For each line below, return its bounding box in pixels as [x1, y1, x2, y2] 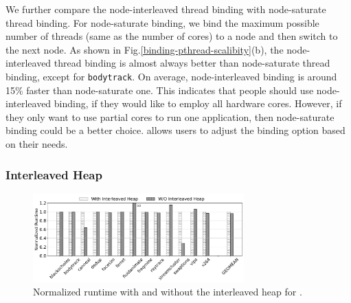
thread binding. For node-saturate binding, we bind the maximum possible [5, 15, 319, 30]
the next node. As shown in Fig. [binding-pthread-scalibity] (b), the [5, 42, 284, 56]
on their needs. [5, 137, 68, 150]
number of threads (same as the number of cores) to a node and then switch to [5, 29, 338, 43]
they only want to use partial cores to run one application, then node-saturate [5, 109, 335, 124]
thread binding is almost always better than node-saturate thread [54, 56, 330, 70]
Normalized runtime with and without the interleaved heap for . [33, 284, 302, 299]
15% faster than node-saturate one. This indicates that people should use [5, 82, 314, 97]
